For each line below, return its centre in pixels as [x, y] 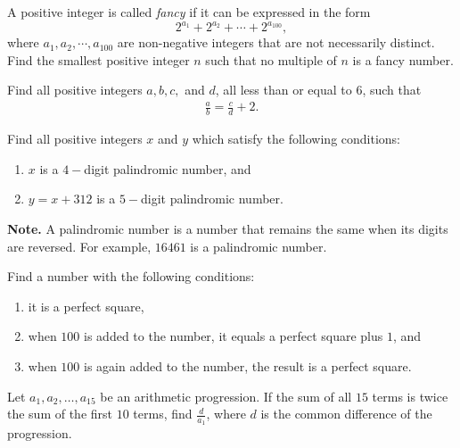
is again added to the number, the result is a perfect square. [248, 366]
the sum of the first [60, 414]
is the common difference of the [346, 414]
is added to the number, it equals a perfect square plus [234, 336]
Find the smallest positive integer [99, 59]
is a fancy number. [403, 59]
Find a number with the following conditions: [131, 276]
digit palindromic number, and [168, 168]
